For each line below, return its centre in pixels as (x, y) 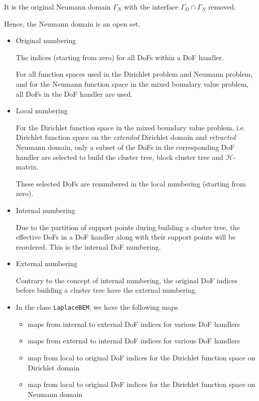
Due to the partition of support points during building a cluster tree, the (128, 227)
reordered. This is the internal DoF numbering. (88, 246)
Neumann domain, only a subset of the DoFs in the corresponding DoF (125, 147)
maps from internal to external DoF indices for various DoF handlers (134, 324)
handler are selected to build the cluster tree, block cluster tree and (119, 157)
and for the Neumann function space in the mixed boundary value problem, (132, 83)
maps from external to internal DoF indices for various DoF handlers (134, 341)
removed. (222, 7)
